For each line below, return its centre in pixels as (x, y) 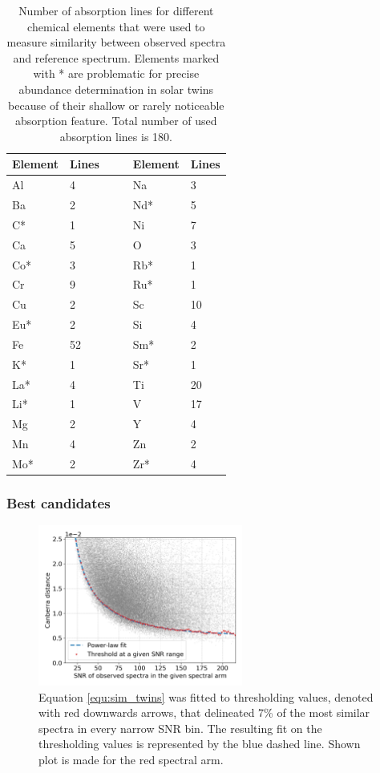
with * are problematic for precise (116, 73)
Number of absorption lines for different (116, 10)
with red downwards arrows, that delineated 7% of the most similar (204, 712)
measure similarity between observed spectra (116, 42)
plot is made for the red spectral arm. (131, 760)
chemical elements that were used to (116, 26)
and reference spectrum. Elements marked (116, 57)
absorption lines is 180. (116, 136)
